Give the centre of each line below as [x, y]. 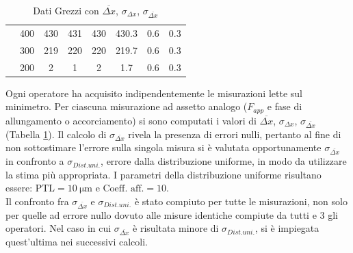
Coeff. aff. [123, 189]
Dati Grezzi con [66, 10]
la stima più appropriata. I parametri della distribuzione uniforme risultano [164, 174]
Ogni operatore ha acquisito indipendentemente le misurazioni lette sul [154, 93]
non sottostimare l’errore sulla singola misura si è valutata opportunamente [164, 147]
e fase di [285, 106]
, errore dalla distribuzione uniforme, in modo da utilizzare [224, 161]
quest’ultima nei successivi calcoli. [77, 241]
